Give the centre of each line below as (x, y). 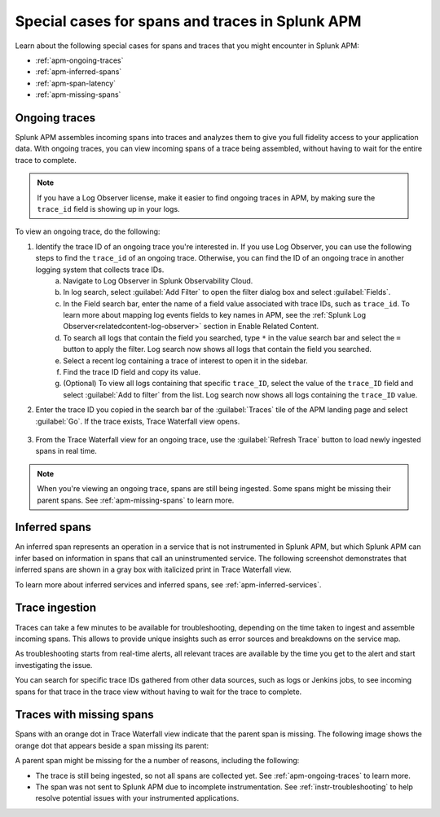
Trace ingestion (56, 608)
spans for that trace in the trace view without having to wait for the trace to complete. (158, 692)
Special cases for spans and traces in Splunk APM (188, 21)
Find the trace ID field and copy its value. (132, 372)
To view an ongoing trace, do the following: (88, 231)
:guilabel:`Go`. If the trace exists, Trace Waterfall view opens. (138, 421)
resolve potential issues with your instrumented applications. (137, 798)
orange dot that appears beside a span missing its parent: (112, 745)
